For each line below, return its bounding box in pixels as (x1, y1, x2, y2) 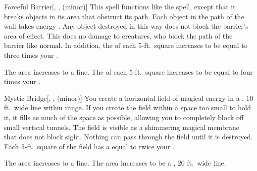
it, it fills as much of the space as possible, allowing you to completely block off (4, 112, 244, 122)
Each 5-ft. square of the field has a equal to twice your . (4, 141, 175, 151)
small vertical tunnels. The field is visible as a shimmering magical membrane (4, 122, 239, 132)
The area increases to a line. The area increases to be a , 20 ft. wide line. (4, 158, 226, 168)
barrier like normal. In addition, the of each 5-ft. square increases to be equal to (4, 40, 248, 50)
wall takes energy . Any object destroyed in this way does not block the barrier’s (4, 21, 249, 31)
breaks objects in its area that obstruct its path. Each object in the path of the (4, 11, 244, 21)
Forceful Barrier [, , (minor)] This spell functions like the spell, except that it (4, 1, 236, 11)
